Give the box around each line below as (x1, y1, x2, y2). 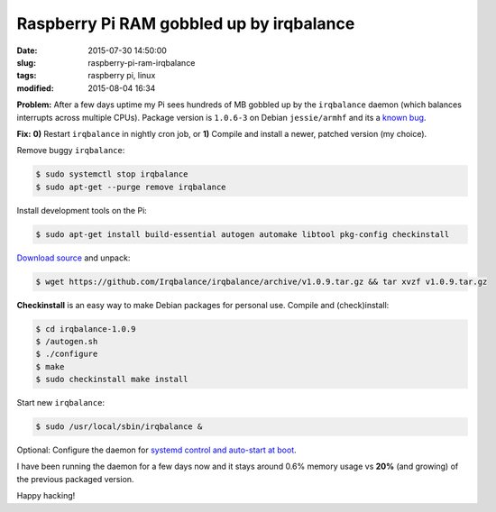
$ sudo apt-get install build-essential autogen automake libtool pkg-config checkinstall (35, 229, 450, 239)
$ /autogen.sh (35, 336, 98, 346)
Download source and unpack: (16, 252, 131, 263)
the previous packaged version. (16, 473, 134, 484)
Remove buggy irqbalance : (16, 145, 125, 156)
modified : (16, 82, 54, 94)
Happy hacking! (16, 490, 76, 501)
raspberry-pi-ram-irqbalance (87, 57, 196, 68)
